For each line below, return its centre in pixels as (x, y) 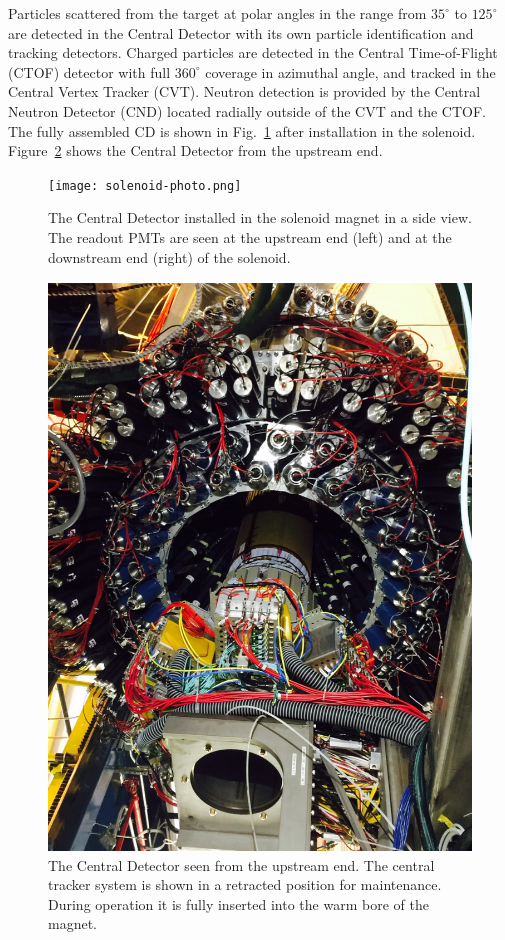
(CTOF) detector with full (89, 71)
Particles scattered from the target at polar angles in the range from (217, 13)
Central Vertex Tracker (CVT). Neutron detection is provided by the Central (244, 91)
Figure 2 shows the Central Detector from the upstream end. (195, 150)
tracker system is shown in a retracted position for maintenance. (245, 884)
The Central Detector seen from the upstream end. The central (241, 864)
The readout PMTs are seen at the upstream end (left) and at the (250, 237)
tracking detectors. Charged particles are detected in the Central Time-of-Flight (253, 52)
